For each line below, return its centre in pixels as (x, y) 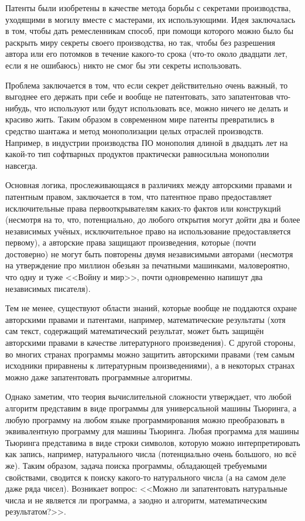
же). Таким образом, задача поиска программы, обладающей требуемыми (136, 465)
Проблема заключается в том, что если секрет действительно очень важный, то (147, 85)
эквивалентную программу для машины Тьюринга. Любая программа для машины (152, 431)
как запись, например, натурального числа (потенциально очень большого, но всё (151, 454)
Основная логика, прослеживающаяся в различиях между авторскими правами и (149, 185)
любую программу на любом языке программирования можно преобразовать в (145, 419)
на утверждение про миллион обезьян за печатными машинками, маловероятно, (148, 265)
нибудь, (19, 108)
